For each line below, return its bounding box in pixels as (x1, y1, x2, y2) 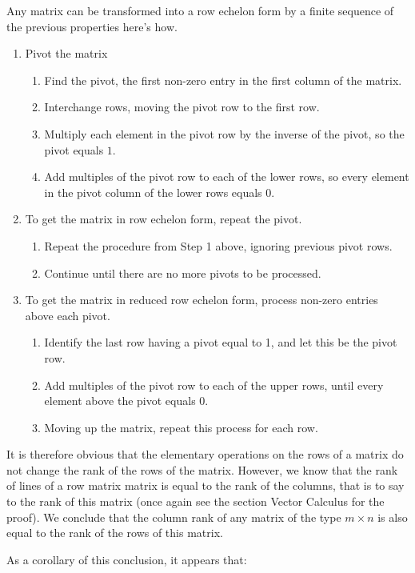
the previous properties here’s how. (6, 18, 178, 34)
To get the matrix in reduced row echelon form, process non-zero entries (25, 291, 378, 308)
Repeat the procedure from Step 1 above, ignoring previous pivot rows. (44, 237, 393, 254)
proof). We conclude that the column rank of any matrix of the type (6, 508, 341, 525)
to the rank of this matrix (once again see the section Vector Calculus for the (6, 493, 385, 510)
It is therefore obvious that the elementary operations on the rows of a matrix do (6, 446, 404, 463)
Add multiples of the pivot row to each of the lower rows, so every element (44, 168, 409, 185)
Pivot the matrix (25, 45, 108, 62)
